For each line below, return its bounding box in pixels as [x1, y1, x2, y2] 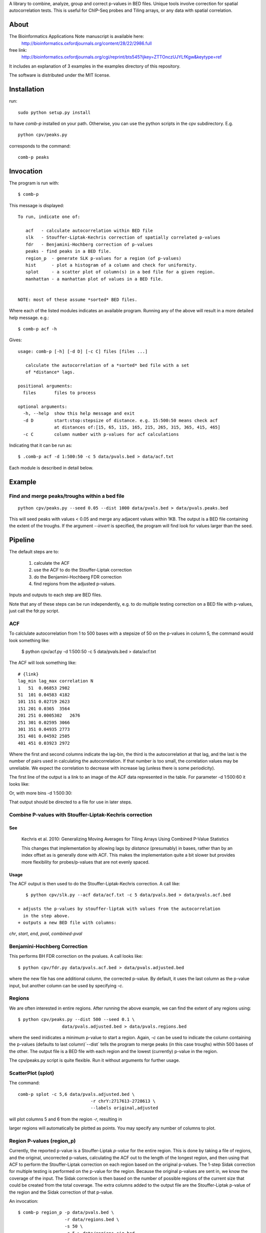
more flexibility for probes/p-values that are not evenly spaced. [21, 859, 150, 865]
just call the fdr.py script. [9, 608, 60, 614]
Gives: [9, 337, 22, 343]
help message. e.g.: [9, 315, 49, 321]
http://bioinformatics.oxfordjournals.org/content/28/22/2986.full [21, 40, 152, 46]
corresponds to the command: [9, 143, 71, 149]
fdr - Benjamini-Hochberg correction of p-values [25, 242, 153, 247]
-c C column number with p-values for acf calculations [23, 432, 179, 437]
